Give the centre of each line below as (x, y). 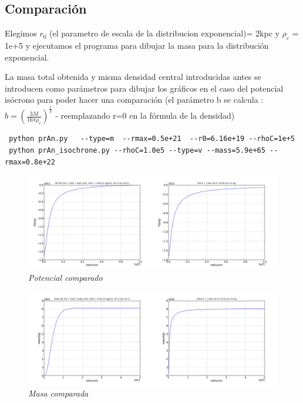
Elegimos (21, 33)
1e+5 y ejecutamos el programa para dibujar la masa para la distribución (137, 45)
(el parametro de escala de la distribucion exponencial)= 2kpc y (164, 33)
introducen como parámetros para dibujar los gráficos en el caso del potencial (144, 88)
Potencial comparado (65, 277)
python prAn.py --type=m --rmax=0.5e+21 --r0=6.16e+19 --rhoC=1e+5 (152, 139)
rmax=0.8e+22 (30, 162)
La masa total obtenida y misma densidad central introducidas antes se (133, 77)
